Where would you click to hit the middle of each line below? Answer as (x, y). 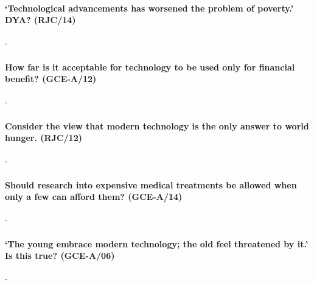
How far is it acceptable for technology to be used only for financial (150, 67)
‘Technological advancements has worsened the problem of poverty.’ (149, 8)
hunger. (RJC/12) (44, 138)
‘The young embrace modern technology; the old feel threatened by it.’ (157, 243)
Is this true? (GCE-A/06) (60, 256)
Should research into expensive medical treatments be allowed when (151, 184)
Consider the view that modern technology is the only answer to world (157, 125)
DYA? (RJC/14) (40, 20)
